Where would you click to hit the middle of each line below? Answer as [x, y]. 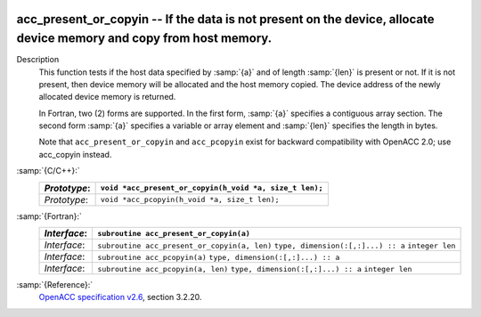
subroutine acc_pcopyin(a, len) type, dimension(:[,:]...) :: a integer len [255, 269]
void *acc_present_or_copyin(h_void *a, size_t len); [212, 188]
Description [38, 60]
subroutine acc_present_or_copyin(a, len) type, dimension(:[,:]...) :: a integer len [277, 246]
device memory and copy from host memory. [144, 39]
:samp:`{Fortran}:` [49, 216]
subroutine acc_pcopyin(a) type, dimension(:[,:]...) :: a [219, 258]
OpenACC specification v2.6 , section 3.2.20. [120, 297]
